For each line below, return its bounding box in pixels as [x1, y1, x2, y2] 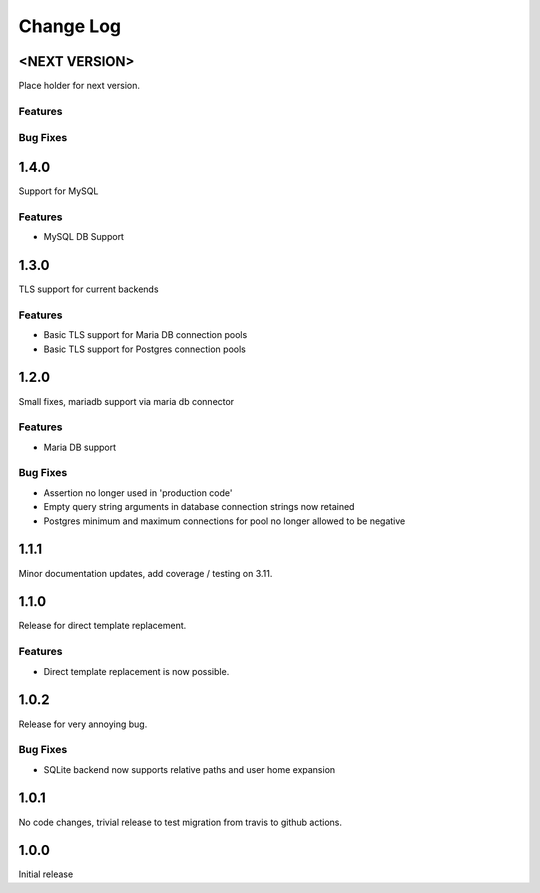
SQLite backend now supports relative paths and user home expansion [43, 763, 336, 775]
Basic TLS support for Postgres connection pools [43, 343, 247, 355]
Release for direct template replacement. [18, 620, 187, 632]
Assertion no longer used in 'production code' [43, 486, 233, 499]
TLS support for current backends [18, 283, 159, 295]
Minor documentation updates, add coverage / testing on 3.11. [18, 567, 273, 579]
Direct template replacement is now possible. [43, 665, 230, 677]
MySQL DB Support [43, 231, 125, 243]
